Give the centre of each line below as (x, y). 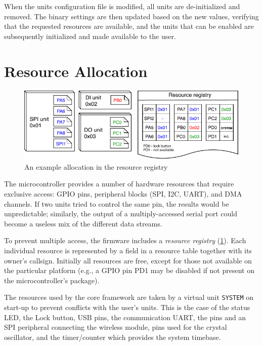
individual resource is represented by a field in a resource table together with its (128, 250)
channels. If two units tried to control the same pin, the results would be (117, 203)
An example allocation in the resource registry (96, 166)
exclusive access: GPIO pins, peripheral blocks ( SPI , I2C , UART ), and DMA (123, 194)
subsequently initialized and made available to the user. (90, 36)
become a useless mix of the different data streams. (83, 223)
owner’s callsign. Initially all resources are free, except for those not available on (128, 260)
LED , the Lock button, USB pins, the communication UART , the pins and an (125, 317)
